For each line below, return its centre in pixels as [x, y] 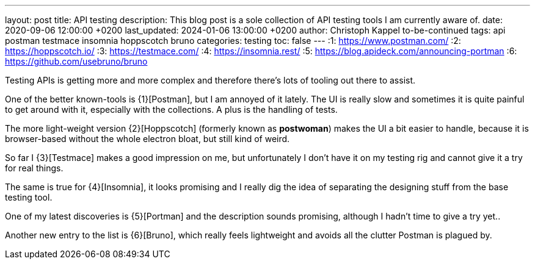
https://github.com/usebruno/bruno [76, 61]
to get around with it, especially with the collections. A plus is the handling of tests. [171, 109]
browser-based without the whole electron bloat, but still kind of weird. [147, 139]
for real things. [34, 168]
